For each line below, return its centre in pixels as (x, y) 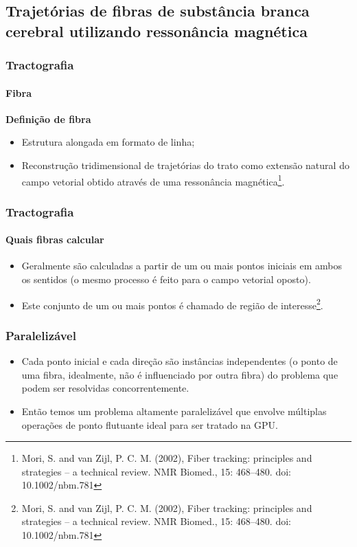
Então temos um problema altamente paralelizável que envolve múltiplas (174, 411)
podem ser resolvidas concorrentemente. (105, 388)
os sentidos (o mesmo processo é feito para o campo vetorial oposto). (166, 279)
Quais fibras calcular (55, 239)
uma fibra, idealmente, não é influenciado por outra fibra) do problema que (180, 374)
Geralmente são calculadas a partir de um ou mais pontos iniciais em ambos (182, 266)
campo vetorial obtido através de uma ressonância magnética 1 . (153, 180)
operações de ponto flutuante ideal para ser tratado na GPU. (150, 424)
